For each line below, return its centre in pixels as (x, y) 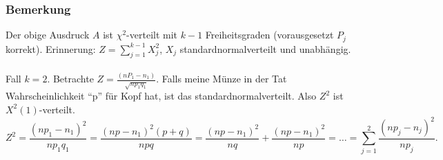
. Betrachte (70, 79)
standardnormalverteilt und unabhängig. (265, 48)
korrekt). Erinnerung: (51, 48)
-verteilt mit (152, 35)
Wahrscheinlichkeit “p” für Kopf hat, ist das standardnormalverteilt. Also (161, 96)
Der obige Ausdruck (48, 35)
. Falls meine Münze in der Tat (221, 79)
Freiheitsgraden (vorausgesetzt (269, 35)
